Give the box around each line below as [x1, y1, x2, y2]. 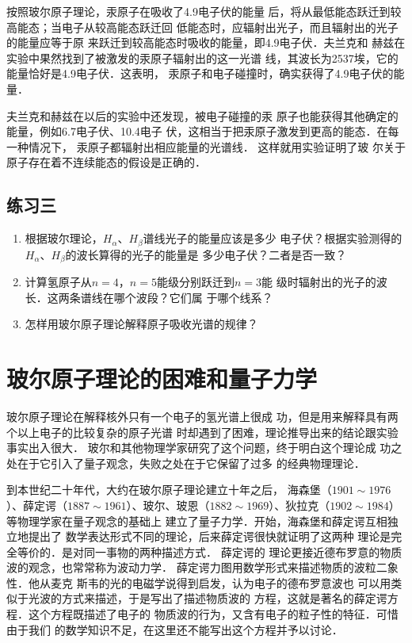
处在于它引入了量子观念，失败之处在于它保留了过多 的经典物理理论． [6, 454, 365, 471]
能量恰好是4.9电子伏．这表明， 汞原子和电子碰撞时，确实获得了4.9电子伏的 [6, 65, 394, 82]
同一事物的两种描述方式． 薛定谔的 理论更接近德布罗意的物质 [83, 543, 402, 560]
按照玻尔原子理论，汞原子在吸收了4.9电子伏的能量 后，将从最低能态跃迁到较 [6, 3, 402, 19]
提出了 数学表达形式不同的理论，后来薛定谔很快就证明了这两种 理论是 [28, 528, 391, 545]
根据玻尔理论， [25, 230, 103, 247]
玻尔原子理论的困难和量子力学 [6, 362, 318, 395]
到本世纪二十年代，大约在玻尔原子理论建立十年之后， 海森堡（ [6, 481, 332, 498]
